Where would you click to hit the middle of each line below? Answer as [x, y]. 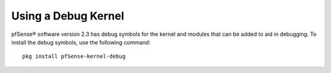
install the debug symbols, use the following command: [81, 42]
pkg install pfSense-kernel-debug [74, 57]
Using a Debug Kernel [68, 16]
